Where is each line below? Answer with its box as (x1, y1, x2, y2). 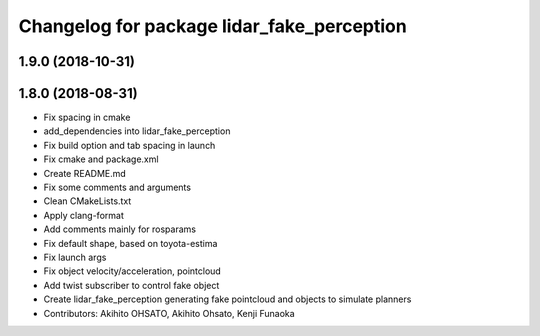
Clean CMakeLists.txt (43, 195, 132, 207)
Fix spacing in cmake (43, 111, 131, 124)
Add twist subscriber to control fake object (43, 279, 220, 291)
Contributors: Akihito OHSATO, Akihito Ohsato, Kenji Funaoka (43, 307, 295, 319)
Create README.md (43, 167, 127, 179)
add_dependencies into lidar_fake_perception (43, 125, 231, 137)
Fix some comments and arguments (43, 181, 192, 194)
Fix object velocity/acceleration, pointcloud (43, 265, 222, 277)
